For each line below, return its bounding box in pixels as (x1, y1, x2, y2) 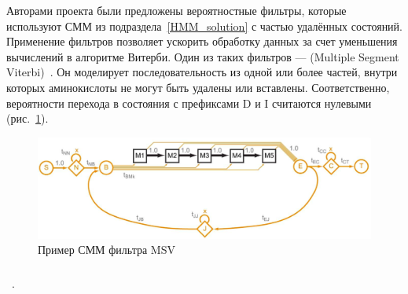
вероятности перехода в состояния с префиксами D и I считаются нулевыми (6, 94, 372, 111)
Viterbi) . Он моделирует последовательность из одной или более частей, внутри (6, 64, 398, 80)
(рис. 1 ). (6, 110, 49, 127)
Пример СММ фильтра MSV (38, 241, 175, 258)
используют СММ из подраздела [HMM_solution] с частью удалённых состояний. (6, 17, 402, 34)
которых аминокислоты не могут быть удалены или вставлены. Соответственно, (6, 79, 390, 95)
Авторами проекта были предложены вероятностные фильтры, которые (6, 2, 347, 18)
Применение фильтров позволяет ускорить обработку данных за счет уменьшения (6, 33, 398, 50)
